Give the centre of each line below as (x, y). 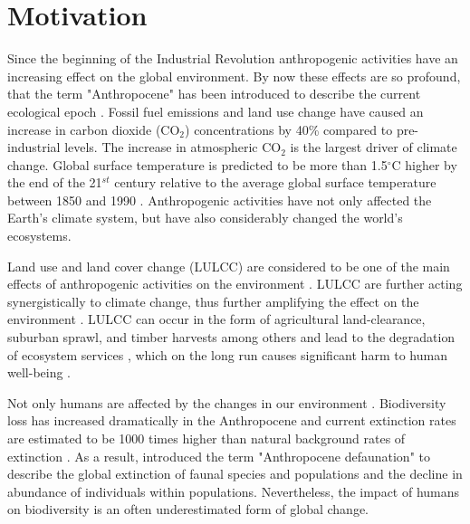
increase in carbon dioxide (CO (94, 129)
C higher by (424, 164)
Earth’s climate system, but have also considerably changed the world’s (205, 218)
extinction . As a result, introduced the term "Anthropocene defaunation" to (219, 456)
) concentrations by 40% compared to (289, 129)
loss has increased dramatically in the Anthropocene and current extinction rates (232, 420)
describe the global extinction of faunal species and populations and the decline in (235, 474)
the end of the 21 (55, 182)
